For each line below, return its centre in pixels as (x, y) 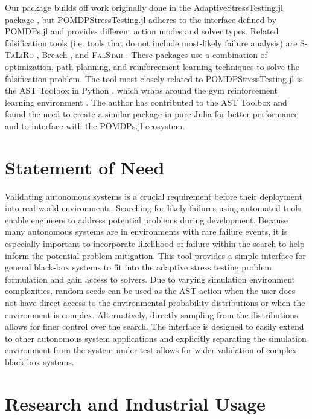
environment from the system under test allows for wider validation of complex (151, 350)
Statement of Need (85, 167)
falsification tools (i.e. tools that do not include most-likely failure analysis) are (151, 43)
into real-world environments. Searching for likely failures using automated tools (153, 208)
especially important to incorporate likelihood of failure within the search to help (155, 244)
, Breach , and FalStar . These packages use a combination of (152, 55)
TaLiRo (20, 55)
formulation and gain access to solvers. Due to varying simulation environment (150, 279)
